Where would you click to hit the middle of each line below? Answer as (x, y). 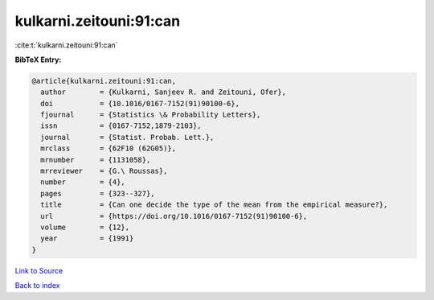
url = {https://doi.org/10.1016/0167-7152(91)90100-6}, (174, 216)
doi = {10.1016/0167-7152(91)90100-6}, (140, 103)
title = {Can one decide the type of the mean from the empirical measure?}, (214, 205)
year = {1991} (87, 238)
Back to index (37, 286)
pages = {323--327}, (98, 193)
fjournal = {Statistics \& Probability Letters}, (151, 115)
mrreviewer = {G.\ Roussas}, (104, 171)
